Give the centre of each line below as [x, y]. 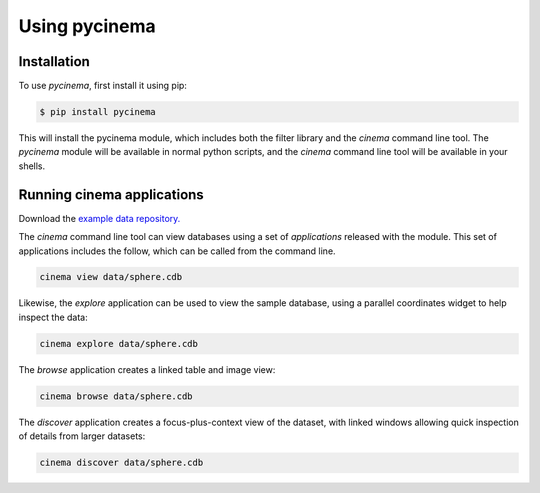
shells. [32, 166]
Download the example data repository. [99, 218]
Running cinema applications [111, 194]
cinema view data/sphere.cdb [111, 277]
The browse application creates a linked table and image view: [147, 369]
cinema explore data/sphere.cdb [119, 343]
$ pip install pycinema [98, 112]
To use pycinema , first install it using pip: [102, 86]
